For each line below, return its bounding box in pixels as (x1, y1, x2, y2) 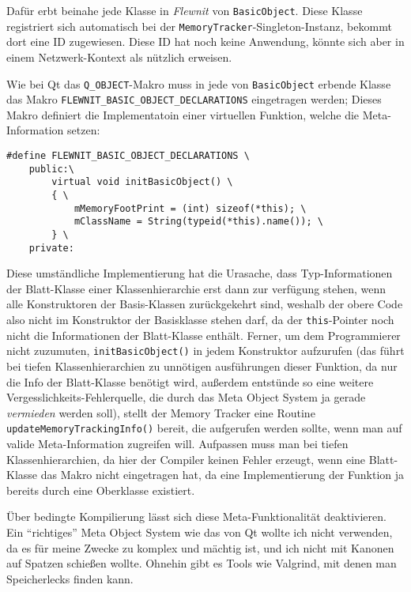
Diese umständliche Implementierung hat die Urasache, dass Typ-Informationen (6, 265, 393, 281)
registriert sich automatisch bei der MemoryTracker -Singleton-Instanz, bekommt (6, 17, 392, 34)
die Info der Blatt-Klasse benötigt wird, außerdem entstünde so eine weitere (6, 373, 374, 390)
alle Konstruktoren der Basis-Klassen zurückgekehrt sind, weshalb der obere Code (6, 296, 403, 312)
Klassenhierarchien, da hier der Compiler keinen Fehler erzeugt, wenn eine (6, 451, 366, 467)
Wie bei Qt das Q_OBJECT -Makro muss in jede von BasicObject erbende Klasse (6, 75, 391, 92)
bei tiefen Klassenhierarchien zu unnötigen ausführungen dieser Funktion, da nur (6, 357, 398, 374)
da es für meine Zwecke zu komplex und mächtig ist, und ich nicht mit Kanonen (6, 539, 394, 556)
